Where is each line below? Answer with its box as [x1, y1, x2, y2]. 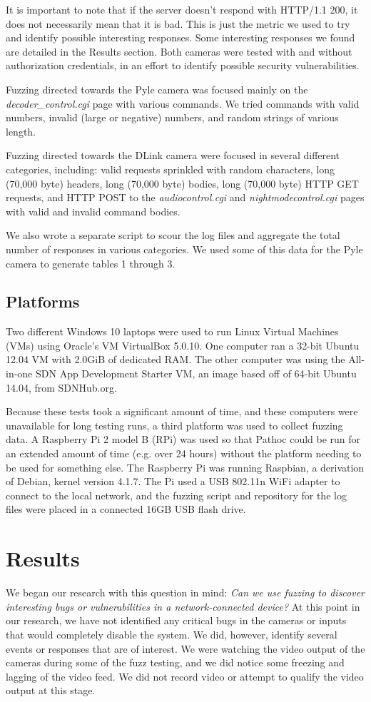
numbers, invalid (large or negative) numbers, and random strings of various [6, 110, 339, 125]
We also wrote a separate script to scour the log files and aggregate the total [6, 228, 340, 243]
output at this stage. [6, 683, 96, 698]
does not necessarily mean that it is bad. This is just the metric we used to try [6, 16, 350, 31]
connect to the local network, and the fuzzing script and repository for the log [6, 487, 347, 502]
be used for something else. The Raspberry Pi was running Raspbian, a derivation [6, 459, 365, 474]
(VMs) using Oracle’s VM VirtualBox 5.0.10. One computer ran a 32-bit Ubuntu [6, 337, 360, 352]
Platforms [6, 290, 80, 312]
